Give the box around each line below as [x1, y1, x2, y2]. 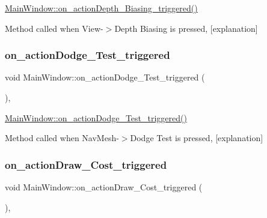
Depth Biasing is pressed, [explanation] [114, 22, 258, 34]
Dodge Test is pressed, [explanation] [130, 132, 263, 144]
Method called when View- [5, 22, 103, 34]
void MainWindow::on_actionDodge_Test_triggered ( [5, 71, 205, 83]
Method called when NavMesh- [5, 132, 119, 144]
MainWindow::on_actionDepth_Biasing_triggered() [5, 2, 198, 14]
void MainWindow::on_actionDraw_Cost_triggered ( [5, 181, 203, 193]
